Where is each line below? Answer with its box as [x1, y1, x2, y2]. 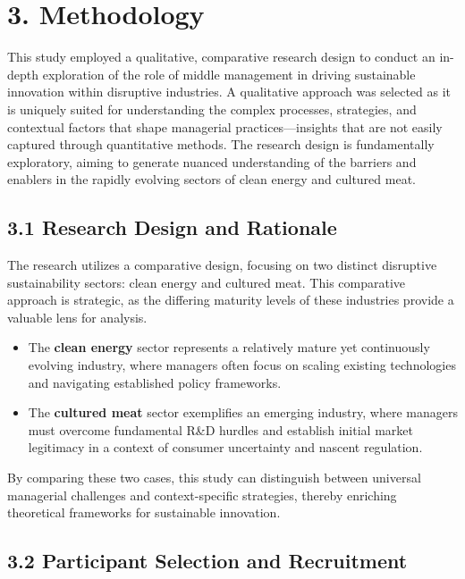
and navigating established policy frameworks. [28, 373, 282, 391]
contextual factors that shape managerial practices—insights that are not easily [7, 117, 443, 136]
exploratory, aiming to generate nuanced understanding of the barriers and [7, 152, 417, 171]
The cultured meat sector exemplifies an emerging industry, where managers [28, 403, 458, 422]
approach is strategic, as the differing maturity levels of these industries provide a [7, 290, 454, 309]
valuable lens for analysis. [7, 307, 148, 326]
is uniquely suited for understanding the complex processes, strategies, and [7, 99, 417, 118]
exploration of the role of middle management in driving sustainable [42, 64, 416, 83]
